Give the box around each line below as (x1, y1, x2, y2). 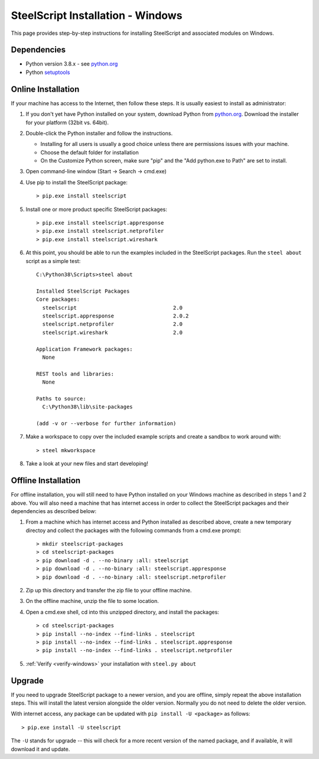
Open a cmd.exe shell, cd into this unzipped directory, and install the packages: (25, 608, 220, 615)
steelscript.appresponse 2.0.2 (42, 312, 189, 319)
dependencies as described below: (11, 507, 97, 514)
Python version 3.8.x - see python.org (25, 60, 118, 67)
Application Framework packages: (36, 346, 133, 352)
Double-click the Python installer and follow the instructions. (25, 129, 173, 137)
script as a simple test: (25, 257, 81, 264)
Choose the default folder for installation (40, 148, 139, 156)
